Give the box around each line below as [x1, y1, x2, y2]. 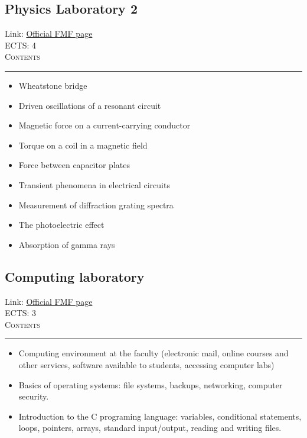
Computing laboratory [5, 267, 145, 285]
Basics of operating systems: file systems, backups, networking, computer [18, 378, 283, 391]
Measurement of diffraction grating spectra [18, 198, 174, 211]
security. [18, 390, 49, 402]
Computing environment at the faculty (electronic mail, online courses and [18, 347, 289, 359]
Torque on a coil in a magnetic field [18, 139, 148, 151]
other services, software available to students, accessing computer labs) [18, 358, 275, 371]
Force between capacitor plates [18, 159, 130, 171]
